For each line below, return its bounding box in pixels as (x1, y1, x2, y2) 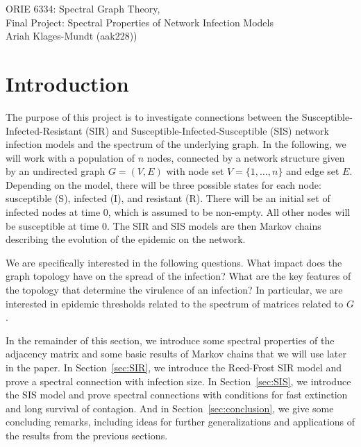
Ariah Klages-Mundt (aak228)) (6, 28, 137, 43)
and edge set (286, 164, 339, 178)
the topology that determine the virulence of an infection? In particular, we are (6, 282, 343, 297)
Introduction (6, 69, 129, 97)
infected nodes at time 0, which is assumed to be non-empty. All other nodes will (6, 205, 351, 219)
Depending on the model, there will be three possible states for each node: (6, 177, 321, 192)
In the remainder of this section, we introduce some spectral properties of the (6, 332, 335, 347)
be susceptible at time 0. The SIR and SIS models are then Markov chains (6, 218, 321, 233)
